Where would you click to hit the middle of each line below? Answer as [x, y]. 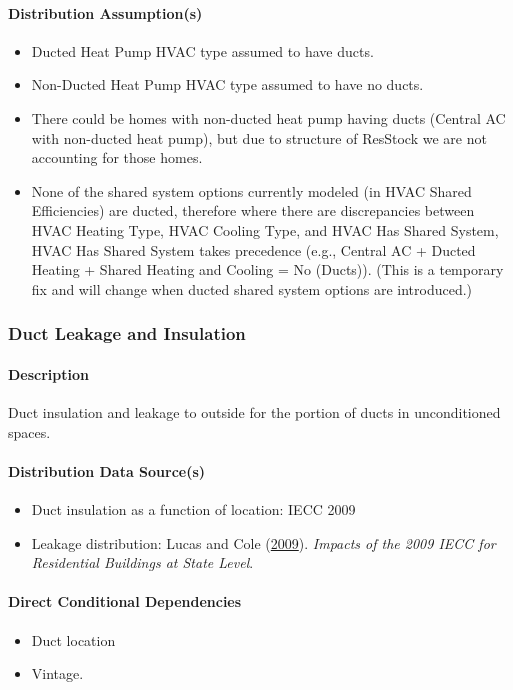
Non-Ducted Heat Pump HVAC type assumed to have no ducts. [227, 84]
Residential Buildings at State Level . [142, 562]
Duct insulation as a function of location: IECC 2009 [193, 508]
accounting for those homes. [117, 157]
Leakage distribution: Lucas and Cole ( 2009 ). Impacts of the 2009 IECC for [263, 542]
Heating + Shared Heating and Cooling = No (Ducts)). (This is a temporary [267, 269]
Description [49, 373]
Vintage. [57, 673]
